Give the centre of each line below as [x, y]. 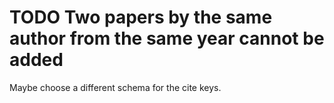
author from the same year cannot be [167, 38]
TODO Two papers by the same [141, 17]
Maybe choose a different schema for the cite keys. [115, 87]
